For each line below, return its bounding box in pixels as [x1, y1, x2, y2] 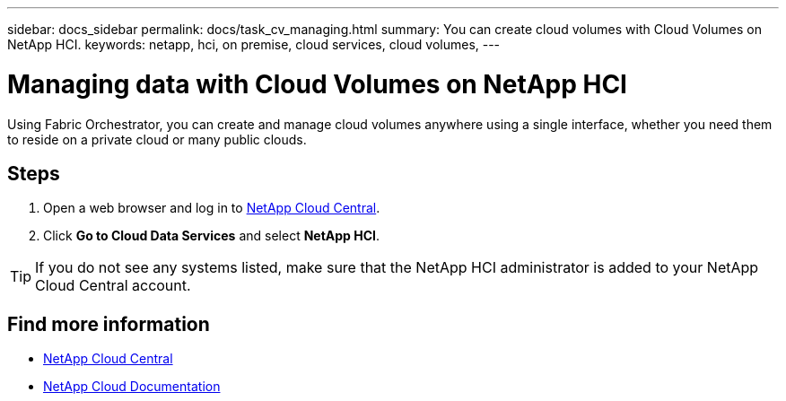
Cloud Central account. [35, 276, 191, 295]
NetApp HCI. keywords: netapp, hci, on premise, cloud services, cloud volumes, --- [7, 37, 501, 52]
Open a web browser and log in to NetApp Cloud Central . [43, 200, 380, 216]
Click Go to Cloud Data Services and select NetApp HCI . [43, 228, 380, 244]
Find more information [7, 312, 210, 336]
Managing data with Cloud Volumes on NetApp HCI [7, 68, 627, 100]
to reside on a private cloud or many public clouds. [7, 131, 307, 147]
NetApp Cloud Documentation [43, 379, 221, 395]
